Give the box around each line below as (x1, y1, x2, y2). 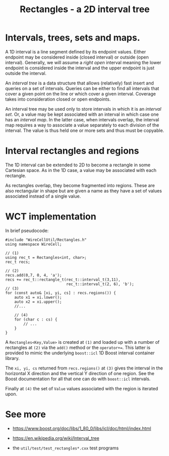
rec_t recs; (5, 259, 30, 264)
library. (5, 355, 20, 361)
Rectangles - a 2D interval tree (20, 4, 150, 15)
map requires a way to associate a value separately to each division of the (5, 122, 159, 128)
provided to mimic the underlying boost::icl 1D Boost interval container (5, 350, 155, 356)
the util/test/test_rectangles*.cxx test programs (12, 445, 119, 451)
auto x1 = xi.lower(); (14, 295, 62, 300)
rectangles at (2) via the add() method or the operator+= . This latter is (5, 344, 150, 350)
